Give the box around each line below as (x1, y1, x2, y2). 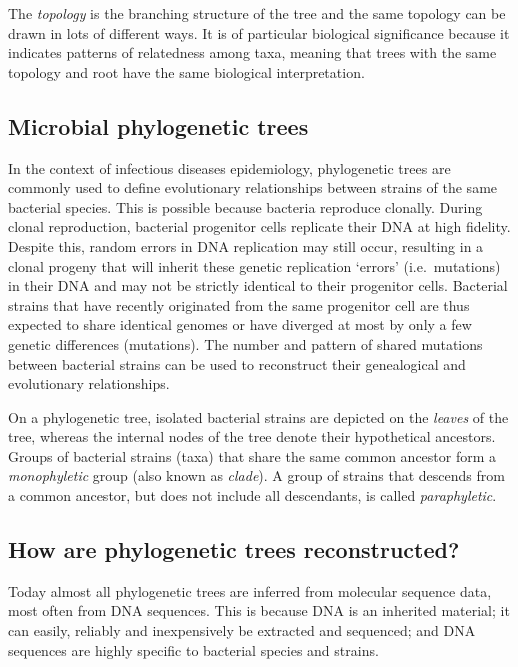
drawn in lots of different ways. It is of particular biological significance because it (8, 22, 510, 43)
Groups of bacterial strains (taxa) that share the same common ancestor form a (8, 445, 497, 466)
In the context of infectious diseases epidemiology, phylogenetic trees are (8, 157, 451, 178)
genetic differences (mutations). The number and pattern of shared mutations (8, 333, 483, 354)
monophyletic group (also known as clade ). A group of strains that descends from (8, 465, 505, 486)
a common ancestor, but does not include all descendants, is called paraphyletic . (8, 485, 497, 506)
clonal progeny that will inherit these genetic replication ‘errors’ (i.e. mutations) (8, 255, 501, 276)
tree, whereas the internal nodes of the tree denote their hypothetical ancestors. (8, 426, 496, 447)
